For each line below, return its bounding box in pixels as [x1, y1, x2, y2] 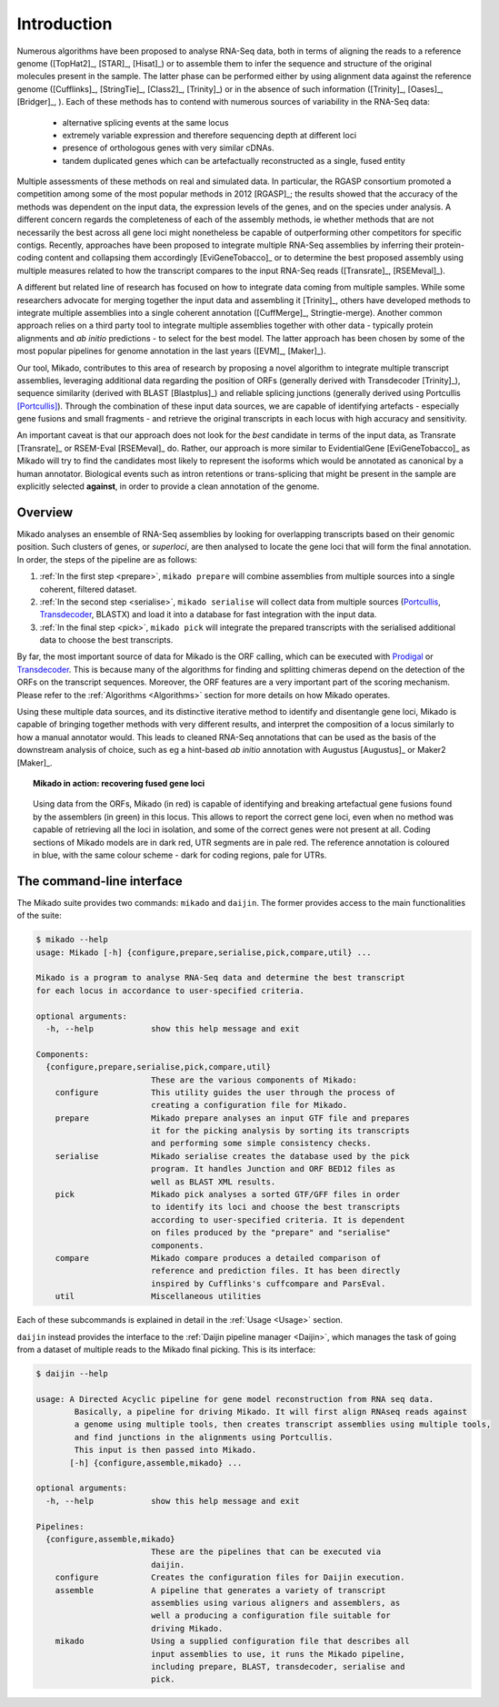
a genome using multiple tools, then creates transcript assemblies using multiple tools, [74, 1419, 492, 1429]
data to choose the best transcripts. [39, 635, 174, 645]
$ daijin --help [35, 1368, 109, 1378]
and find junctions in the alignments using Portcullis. [74, 1432, 334, 1442]
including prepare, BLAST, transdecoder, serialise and [150, 1661, 405, 1671]
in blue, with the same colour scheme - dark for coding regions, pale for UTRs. [33, 849, 327, 860]
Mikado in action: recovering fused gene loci [33, 777, 205, 788]
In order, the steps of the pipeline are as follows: [16, 554, 197, 564]
